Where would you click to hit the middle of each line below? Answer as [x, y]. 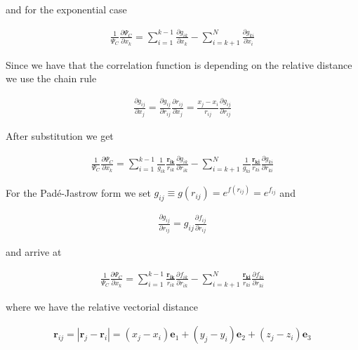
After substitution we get [60, 136]
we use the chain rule [51, 78]
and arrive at [34, 252]
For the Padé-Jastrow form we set [78, 192]
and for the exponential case [66, 9]
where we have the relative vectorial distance [102, 306]
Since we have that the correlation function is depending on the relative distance [179, 64]
